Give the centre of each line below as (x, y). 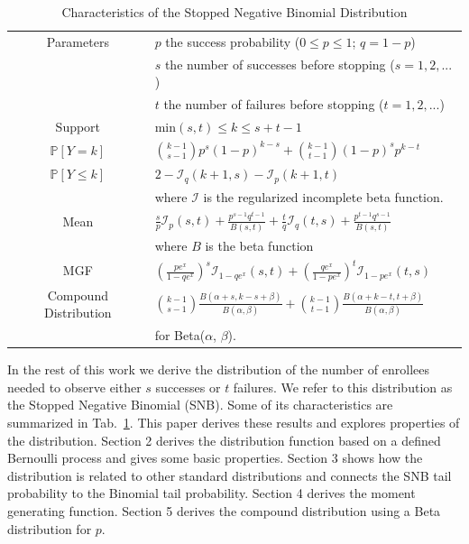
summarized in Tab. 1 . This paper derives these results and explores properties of (234, 422)
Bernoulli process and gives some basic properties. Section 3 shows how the (215, 458)
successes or (188, 387)
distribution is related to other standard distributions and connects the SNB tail (230, 475)
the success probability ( (233, 41)
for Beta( (180, 335)
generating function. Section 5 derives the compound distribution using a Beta (224, 510)
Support (78, 126)
